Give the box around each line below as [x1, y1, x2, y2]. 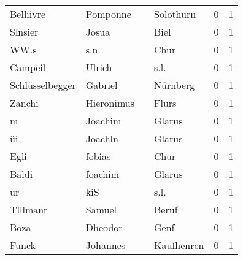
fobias [85, 149, 111, 163]
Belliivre [10, 7, 46, 21]
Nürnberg [154, 78, 195, 92]
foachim [85, 167, 120, 181]
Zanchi [10, 96, 39, 110]
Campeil [10, 60, 46, 74]
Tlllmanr [10, 202, 48, 216]
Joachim [85, 113, 121, 128]
